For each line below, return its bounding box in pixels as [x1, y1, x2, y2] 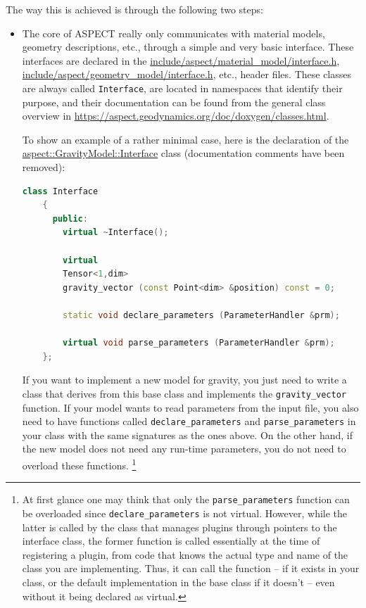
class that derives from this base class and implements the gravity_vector [22, 386, 346, 400]
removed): [22, 160, 65, 174]
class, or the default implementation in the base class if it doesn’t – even [22, 574, 335, 589]
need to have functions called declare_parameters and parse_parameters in [22, 414, 356, 429]
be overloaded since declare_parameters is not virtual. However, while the [22, 505, 348, 520]
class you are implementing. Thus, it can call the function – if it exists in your [22, 561, 360, 576]
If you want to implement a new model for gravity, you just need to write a [22, 372, 347, 387]
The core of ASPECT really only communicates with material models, [22, 25, 325, 40]
